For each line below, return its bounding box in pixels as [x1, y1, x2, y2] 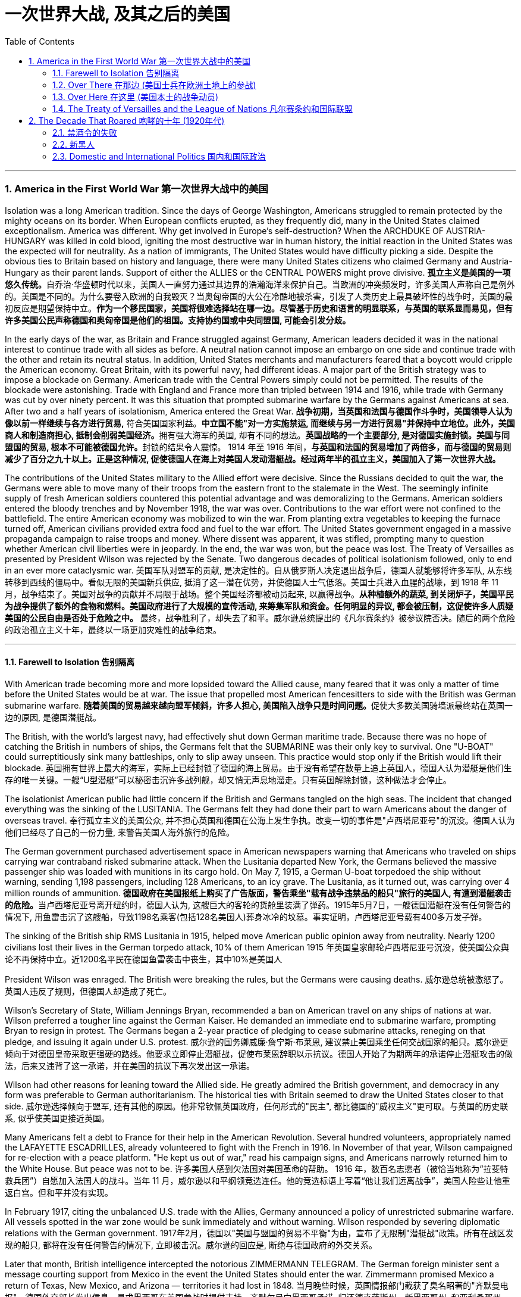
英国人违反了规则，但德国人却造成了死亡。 [5, 986, 171, 996]
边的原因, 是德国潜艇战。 [5, 712, 101, 722]
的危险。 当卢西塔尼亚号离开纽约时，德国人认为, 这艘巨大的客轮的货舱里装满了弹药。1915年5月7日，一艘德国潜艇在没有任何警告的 [5, 899, 511, 910]
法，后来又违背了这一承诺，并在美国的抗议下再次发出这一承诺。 [5, 1060, 255, 1071]
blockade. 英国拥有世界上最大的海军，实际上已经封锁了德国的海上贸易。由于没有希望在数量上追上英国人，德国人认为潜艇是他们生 [5, 762, 512, 773]
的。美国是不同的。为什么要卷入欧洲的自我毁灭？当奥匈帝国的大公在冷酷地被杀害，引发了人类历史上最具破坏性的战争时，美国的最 [5, 291, 513, 301]
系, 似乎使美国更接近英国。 [5, 1112, 109, 1123]
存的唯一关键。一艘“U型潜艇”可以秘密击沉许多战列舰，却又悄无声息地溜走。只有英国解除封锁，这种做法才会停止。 [5, 774, 451, 785]
